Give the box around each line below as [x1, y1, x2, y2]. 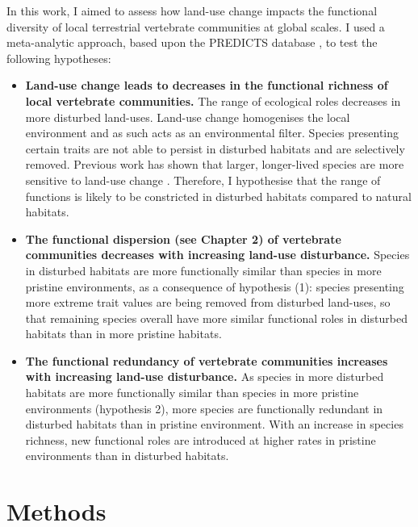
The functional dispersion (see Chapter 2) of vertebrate [25, 230, 341, 247]
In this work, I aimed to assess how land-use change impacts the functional [6, 2, 378, 19]
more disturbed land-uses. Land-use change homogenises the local [25, 108, 350, 125]
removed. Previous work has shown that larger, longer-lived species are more [25, 156, 404, 173]
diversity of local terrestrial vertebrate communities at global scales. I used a [6, 18, 385, 35]
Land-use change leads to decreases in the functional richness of [25, 77, 388, 94]
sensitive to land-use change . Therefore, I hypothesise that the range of [25, 171, 381, 188]
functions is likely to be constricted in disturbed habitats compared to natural [25, 187, 412, 204]
